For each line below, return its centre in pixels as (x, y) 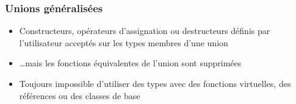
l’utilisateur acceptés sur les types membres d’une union (124, 42)
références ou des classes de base (80, 95)
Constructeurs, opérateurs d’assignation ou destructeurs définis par (145, 31)
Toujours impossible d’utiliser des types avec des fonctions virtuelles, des (155, 83)
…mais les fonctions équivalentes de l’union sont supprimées (130, 63)
